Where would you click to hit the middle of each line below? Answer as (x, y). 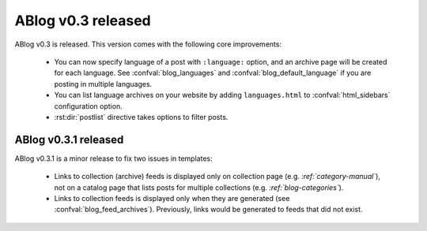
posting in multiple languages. (103, 84)
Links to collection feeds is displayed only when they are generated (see (172, 198)
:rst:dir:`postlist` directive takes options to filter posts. (141, 117)
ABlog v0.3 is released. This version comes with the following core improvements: (148, 44)
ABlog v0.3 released (83, 20)
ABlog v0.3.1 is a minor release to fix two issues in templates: (113, 158)
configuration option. (88, 106)
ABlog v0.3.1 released (69, 139)
